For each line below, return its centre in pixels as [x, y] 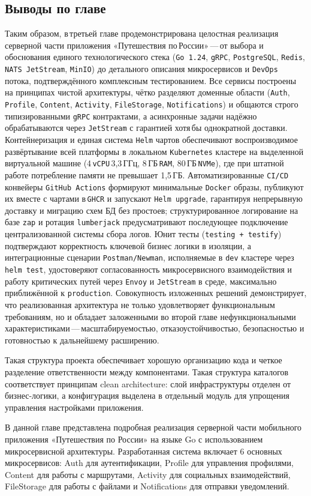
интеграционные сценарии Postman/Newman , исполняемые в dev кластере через [150, 257]
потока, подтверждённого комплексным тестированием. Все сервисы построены [151, 80]
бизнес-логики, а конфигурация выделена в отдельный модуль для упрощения [147, 395]
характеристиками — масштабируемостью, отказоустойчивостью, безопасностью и [155, 328]
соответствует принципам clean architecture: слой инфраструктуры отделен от [148, 383]
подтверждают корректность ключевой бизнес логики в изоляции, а [128, 245]
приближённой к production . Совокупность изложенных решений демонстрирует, [156, 293]
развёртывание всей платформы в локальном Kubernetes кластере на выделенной [154, 151]
